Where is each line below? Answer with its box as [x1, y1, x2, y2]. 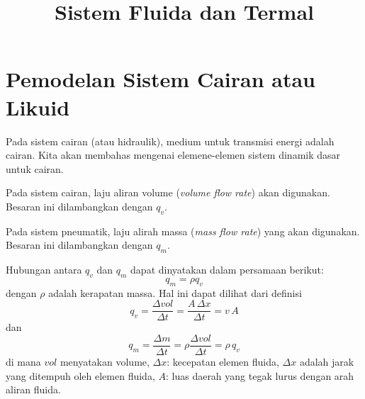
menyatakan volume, [60, 354, 150, 369]
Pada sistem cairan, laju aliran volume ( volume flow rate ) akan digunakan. [6, 185, 330, 200]
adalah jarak [299, 354, 354, 369]
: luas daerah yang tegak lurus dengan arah [165, 368, 354, 383]
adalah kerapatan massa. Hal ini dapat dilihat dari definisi [48, 285, 302, 300]
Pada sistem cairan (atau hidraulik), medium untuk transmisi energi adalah [6, 133, 335, 148]
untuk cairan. [6, 161, 64, 176]
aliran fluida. [6, 382, 61, 397]
